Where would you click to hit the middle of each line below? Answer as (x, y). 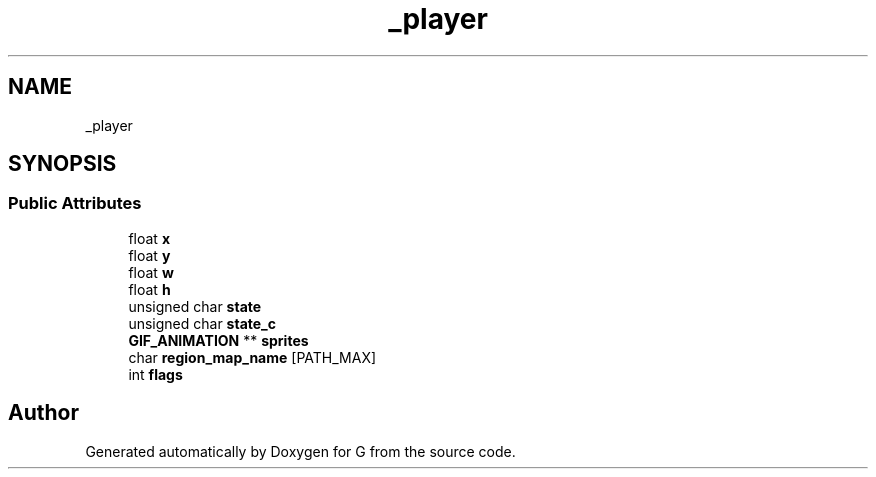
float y (149, 255)
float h (149, 289)
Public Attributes (75, 203)
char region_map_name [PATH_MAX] (252, 357)
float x (149, 238)
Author (43, 413)
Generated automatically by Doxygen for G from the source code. (300, 451)
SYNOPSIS (62, 164)
